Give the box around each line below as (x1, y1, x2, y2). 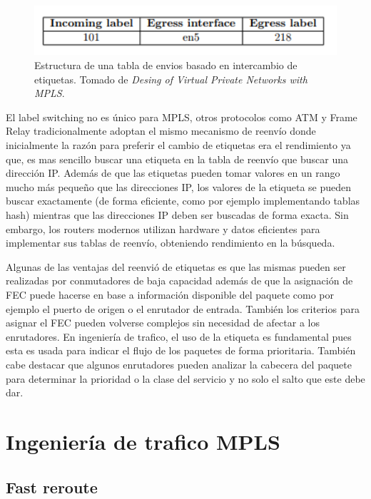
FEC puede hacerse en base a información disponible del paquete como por (6, 287, 335, 302)
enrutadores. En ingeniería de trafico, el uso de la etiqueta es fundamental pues (6, 329, 352, 344)
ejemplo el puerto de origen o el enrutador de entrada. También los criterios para (6, 301, 360, 316)
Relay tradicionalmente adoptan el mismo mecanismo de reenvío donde (6, 123, 316, 138)
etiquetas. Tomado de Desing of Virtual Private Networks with (34, 71, 308, 86)
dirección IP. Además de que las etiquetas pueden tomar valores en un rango (6, 165, 340, 180)
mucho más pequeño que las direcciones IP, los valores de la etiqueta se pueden (6, 179, 352, 194)
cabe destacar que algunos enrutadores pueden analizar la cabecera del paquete (6, 356, 352, 371)
